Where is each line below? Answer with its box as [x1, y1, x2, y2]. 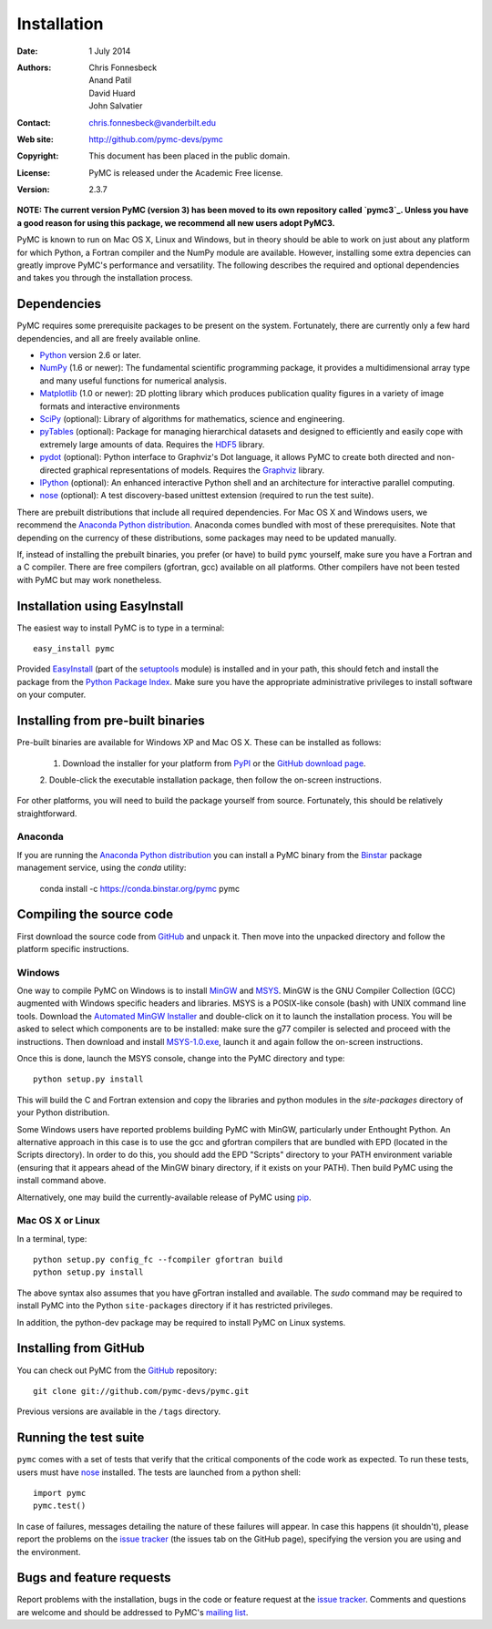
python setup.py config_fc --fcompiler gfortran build [33, 1255, 283, 1265]
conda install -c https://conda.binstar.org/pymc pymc [39, 883, 241, 894]
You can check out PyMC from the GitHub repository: [16, 1365, 218, 1376]
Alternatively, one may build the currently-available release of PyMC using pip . [16, 1192, 312, 1203]
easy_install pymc [33, 643, 116, 654]
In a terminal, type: [16, 1233, 87, 1244]
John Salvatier [88, 100, 143, 111]
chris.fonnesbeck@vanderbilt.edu [88, 117, 217, 128]
